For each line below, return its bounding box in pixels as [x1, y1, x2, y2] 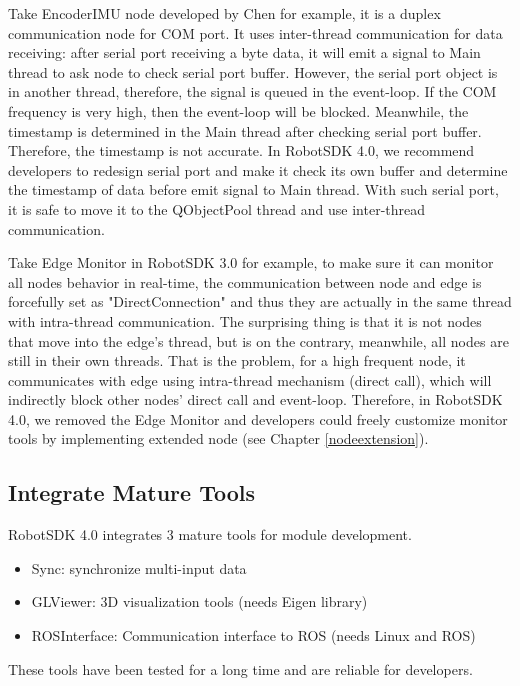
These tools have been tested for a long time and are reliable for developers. [8, 658, 473, 679]
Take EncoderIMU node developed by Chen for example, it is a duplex [8, 3, 441, 23]
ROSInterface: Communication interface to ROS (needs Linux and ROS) [31, 625, 476, 646]
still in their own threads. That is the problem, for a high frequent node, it [8, 350, 466, 371]
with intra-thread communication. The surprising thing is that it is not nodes [8, 310, 482, 331]
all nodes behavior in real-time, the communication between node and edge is [8, 271, 482, 292]
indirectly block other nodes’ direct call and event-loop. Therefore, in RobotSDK [8, 389, 503, 410]
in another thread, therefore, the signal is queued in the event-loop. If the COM [8, 81, 497, 102]
